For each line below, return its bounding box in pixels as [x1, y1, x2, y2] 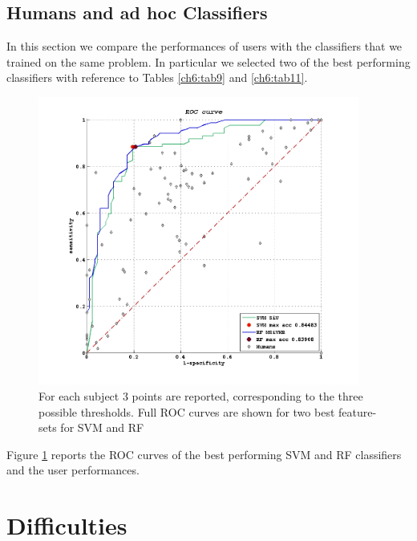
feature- [338, 403, 377, 420]
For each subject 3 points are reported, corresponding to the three [38, 387, 363, 404]
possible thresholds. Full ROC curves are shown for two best [38, 403, 335, 420]
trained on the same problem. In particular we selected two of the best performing [6, 53, 411, 70]
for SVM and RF [60, 419, 144, 436]
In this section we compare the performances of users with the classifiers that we [6, 38, 403, 55]
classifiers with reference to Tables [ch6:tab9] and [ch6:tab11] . [6, 69, 308, 86]
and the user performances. [6, 462, 140, 478]
